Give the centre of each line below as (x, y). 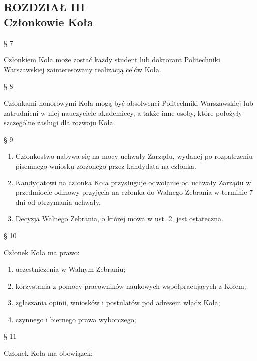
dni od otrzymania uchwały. (58, 202)
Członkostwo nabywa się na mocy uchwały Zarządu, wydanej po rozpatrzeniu (134, 156)
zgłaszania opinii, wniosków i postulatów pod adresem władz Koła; (118, 302)
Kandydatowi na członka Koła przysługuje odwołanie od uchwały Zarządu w (133, 182)
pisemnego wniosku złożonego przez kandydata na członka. (106, 165)
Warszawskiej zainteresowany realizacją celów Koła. (83, 69)
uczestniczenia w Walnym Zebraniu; (71, 269)
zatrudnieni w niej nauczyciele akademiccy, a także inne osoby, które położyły (123, 112)
